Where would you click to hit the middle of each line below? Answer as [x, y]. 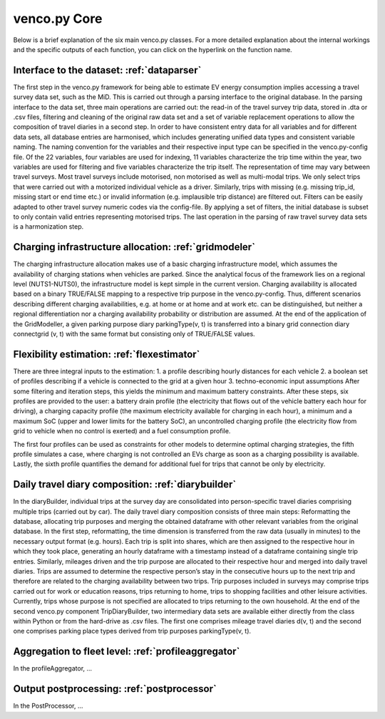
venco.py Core [58, 19]
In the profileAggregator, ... [53, 668]
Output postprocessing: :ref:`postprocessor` [115, 689]
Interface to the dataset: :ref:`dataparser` [107, 70]
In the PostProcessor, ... [48, 706]
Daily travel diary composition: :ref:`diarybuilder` [125, 485]
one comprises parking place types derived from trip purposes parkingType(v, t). [132, 631]
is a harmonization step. [48, 227]
